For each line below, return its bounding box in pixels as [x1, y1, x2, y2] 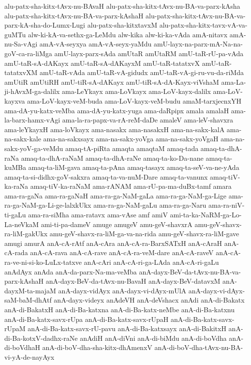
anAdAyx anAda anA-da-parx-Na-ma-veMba [4, 266, 137, 276]
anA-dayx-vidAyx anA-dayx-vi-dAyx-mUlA [58, 285, 187, 295]
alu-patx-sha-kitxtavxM [87, 20, 158, 30]
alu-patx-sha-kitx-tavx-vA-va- [159, 20, 248, 30]
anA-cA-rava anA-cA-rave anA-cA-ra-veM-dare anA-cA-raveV [30, 247, 214, 258]
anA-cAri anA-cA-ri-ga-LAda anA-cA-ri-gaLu [84, 257, 219, 267]
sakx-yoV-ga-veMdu [4, 143, 63, 153]
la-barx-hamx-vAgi [4, 115, 60, 125]
